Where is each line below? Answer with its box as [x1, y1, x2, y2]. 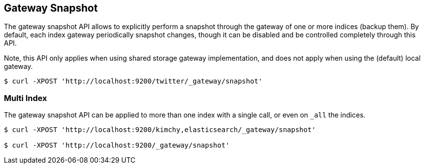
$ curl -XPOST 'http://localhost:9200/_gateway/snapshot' [4, 141, 230, 150]
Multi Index [4, 93, 47, 103]
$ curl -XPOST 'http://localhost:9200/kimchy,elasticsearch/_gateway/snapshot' [4, 126, 316, 134]
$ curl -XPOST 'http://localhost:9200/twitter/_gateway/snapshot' [4, 77, 263, 85]
